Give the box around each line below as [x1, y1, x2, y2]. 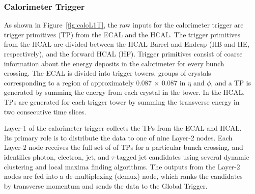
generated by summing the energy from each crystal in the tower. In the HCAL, [4, 87, 245, 97]
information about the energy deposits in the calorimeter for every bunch [4, 58, 225, 68]
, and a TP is [211, 77, 251, 87]
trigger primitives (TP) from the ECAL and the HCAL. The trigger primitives [4, 29, 241, 39]
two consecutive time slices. [4, 106, 86, 116]
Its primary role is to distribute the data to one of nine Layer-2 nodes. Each [4, 132, 233, 142]
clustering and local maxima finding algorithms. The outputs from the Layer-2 [4, 161, 240, 171]
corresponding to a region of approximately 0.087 [4, 77, 152, 87]
